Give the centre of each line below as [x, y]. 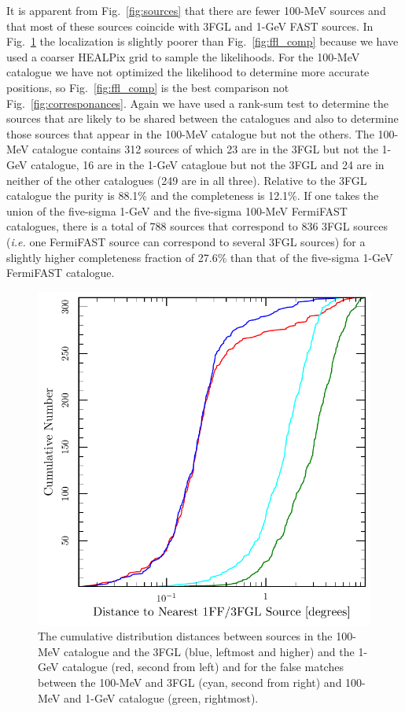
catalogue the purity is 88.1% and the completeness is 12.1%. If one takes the [193, 196]
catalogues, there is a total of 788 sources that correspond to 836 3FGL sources [197, 226]
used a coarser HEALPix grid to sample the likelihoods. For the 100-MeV [183, 56]
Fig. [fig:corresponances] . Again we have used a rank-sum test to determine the [198, 103]
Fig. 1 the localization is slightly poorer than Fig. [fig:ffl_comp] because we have [202, 41]
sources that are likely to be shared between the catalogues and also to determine [202, 118]
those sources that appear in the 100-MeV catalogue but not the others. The [190, 133]
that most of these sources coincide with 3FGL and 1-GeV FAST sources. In [190, 26]
